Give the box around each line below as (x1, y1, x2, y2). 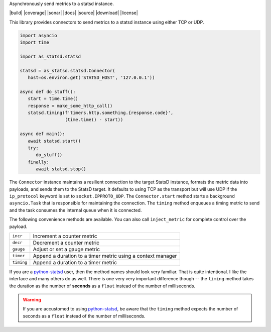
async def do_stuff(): (20, 88, 76, 94)
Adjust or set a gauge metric (33, 246, 100, 253)
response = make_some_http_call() (28, 103, 113, 108)
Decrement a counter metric (33, 239, 100, 246)
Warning (23, 297, 41, 303)
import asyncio (20, 33, 57, 38)
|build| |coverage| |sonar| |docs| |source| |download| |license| (9, 10, 138, 16)
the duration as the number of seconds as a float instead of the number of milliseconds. (9, 283, 196, 289)
